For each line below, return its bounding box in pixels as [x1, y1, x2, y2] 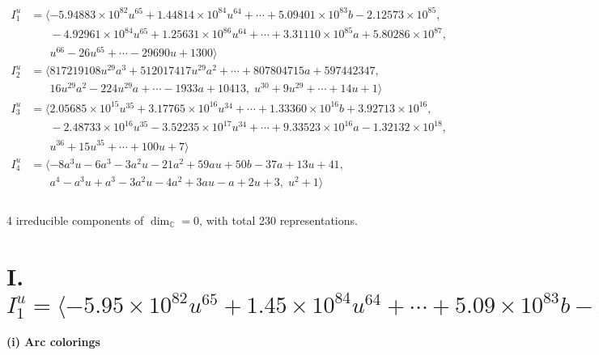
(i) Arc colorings [6, 332, 100, 349]
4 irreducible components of [6, 211, 144, 228]
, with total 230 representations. [199, 211, 358, 228]
